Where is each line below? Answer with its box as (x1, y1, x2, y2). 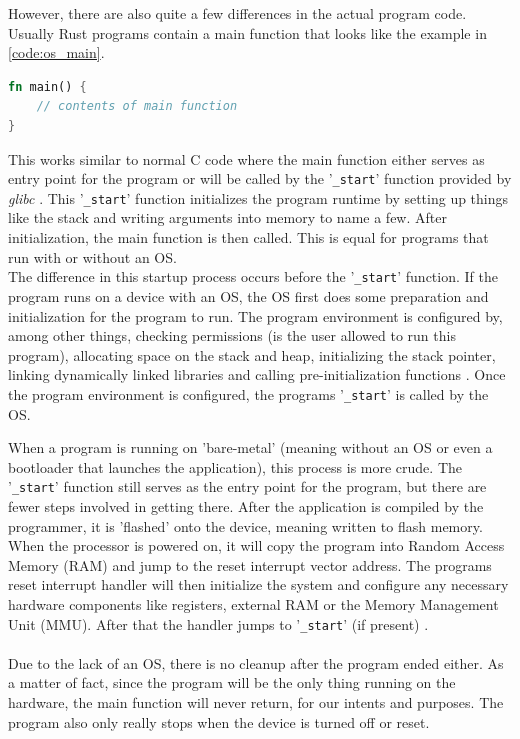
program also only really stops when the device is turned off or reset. (8, 711, 430, 732)
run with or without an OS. (8, 246, 177, 267)
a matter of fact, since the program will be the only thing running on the (8, 672, 456, 693)
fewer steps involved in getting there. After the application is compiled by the (8, 495, 484, 516)
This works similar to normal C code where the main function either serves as (8, 148, 485, 169)
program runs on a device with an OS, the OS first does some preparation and (8, 285, 489, 306)
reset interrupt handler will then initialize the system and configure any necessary (8, 574, 509, 595)
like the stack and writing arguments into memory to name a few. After (8, 207, 447, 228)
